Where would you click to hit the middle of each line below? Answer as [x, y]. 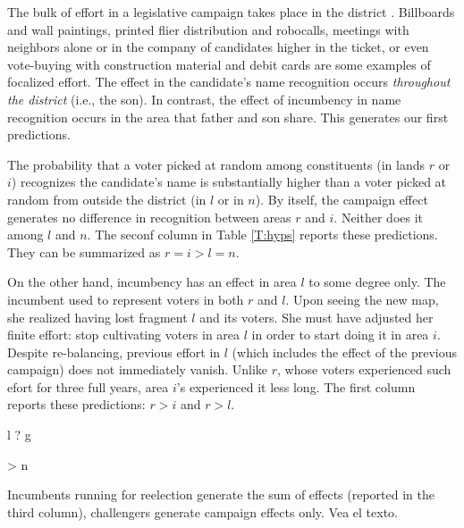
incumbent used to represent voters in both [126, 299]
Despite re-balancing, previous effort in [114, 352]
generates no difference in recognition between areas [149, 217]
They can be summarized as [84, 251]
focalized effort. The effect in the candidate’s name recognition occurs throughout [229, 82]
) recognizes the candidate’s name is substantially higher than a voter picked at [229, 182]
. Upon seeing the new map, [362, 299]
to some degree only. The [377, 282]
